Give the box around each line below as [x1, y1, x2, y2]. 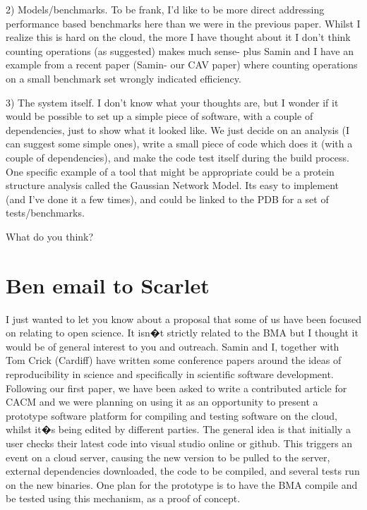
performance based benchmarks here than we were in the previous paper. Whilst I [6, 16, 361, 30]
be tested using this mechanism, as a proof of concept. [6, 491, 241, 506]
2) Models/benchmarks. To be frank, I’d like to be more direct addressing [6, 2, 325, 16]
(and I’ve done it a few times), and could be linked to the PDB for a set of [6, 191, 329, 206]
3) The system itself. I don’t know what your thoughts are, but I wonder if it [6, 95, 339, 109]
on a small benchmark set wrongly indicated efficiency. [6, 71, 241, 85]
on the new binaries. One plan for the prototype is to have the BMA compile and [6, 477, 358, 492]
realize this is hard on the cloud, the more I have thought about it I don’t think [6, 30, 351, 44]
